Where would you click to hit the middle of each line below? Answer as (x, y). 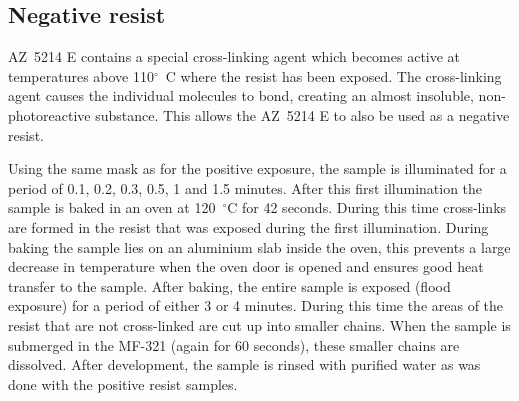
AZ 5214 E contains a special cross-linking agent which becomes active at (234, 56)
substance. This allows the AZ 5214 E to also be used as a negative (302, 114)
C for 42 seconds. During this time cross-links (367, 207)
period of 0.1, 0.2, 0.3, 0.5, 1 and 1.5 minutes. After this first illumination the (245, 187)
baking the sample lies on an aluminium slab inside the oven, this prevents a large (259, 246)
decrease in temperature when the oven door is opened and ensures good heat (246, 266)
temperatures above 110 (81, 75)
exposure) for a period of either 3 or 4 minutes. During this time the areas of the (256, 305)
